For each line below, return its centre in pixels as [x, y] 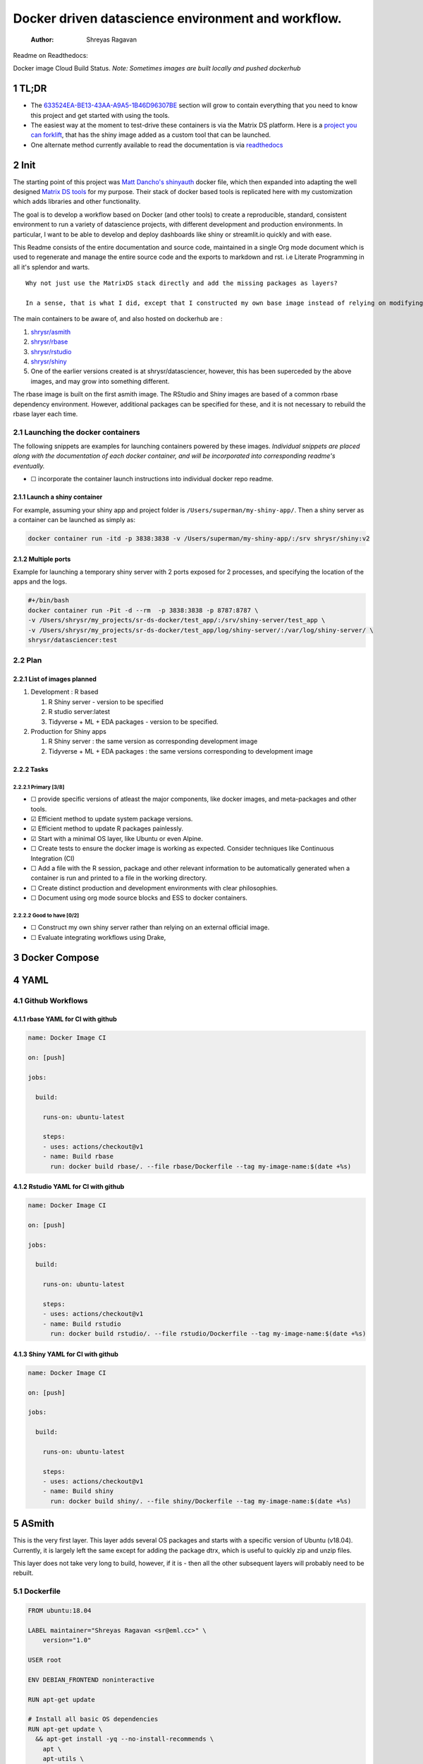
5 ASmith [33, 1524]
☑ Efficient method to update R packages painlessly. [107, 828]
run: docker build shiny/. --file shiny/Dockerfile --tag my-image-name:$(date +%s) [201, 1501]
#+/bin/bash [49, 600]
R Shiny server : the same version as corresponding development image [153, 742]
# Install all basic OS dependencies [93, 1719]
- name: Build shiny [78, 1491]
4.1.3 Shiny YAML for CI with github [66, 1354]
